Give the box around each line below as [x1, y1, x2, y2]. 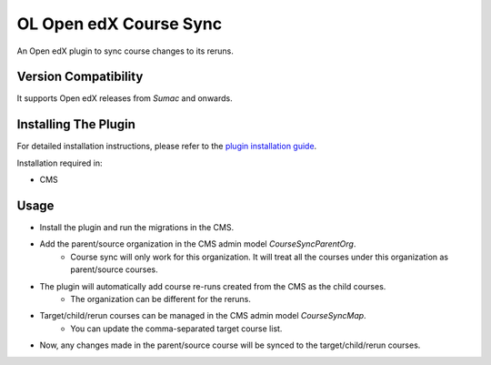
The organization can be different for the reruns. [70, 294, 252, 304]
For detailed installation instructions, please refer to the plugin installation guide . [16, 141, 317, 152]
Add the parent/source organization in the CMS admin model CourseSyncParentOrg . [39, 238, 356, 249]
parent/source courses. [70, 264, 158, 275]
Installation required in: [16, 157, 103, 168]
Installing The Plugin [16, 117, 136, 132]
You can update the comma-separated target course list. [70, 323, 283, 334]
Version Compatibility [16, 69, 144, 85]
